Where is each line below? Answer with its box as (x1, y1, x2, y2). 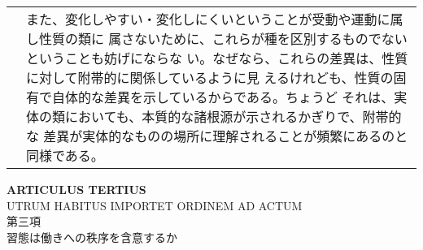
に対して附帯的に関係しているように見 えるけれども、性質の (26, 68, 394, 87)
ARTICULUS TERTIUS (7, 181, 146, 197)
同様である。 (26, 146, 104, 165)
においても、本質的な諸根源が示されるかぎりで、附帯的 (65, 107, 402, 126)
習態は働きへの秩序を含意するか (7, 228, 177, 245)
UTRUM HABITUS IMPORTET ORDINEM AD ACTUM (7, 196, 303, 213)
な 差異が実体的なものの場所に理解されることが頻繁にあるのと (26, 127, 408, 145)
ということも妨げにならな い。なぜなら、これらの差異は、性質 (26, 49, 408, 67)
